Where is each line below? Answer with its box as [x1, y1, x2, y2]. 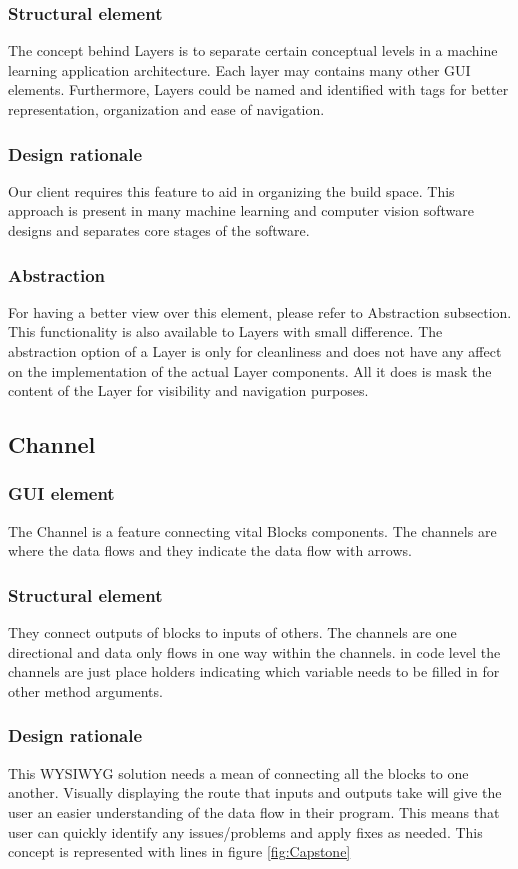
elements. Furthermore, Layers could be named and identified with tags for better [8, 79, 509, 100]
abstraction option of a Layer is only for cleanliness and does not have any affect [8, 341, 502, 361]
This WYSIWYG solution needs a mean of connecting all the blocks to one [8, 762, 469, 783]
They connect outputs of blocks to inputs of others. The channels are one [8, 622, 457, 643]
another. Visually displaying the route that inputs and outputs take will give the [8, 782, 502, 803]
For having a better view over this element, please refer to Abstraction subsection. [8, 301, 512, 322]
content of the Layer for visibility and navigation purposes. [8, 380, 369, 401]
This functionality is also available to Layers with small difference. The [8, 321, 443, 342]
